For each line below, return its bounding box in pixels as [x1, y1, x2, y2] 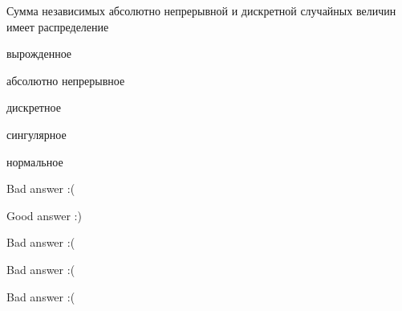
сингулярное [6, 125, 67, 142]
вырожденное [6, 45, 72, 62]
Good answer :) [6, 207, 82, 223]
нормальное [6, 153, 63, 170]
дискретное [6, 99, 61, 116]
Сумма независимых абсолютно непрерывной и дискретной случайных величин [6, 2, 396, 18]
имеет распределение [6, 18, 109, 35]
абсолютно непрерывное [6, 72, 125, 88]
